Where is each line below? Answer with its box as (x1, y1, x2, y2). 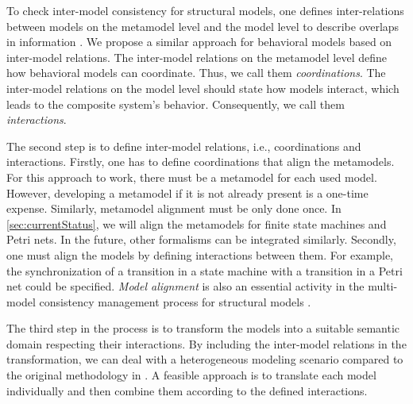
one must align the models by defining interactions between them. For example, (6, 246, 393, 263)
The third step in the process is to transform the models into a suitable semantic (6, 320, 400, 337)
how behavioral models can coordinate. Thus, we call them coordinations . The (6, 64, 386, 81)
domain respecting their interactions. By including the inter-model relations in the (6, 335, 407, 352)
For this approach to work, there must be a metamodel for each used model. (6, 168, 377, 185)
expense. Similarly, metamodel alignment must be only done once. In (6, 200, 342, 217)
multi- (368, 278, 398, 294)
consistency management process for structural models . (39, 293, 311, 310)
